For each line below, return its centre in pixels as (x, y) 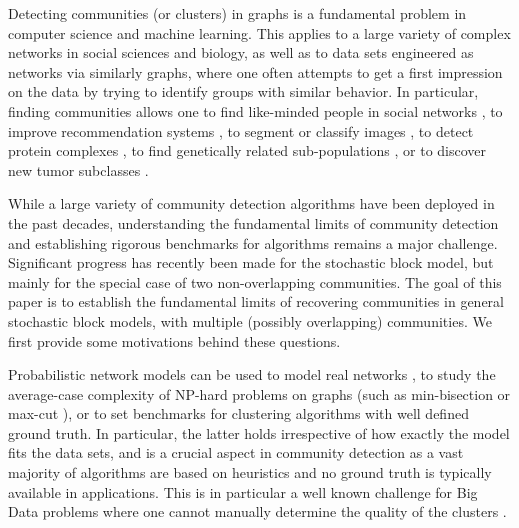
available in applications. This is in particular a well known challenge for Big (243, 491)
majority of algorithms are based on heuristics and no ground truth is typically (250, 472)
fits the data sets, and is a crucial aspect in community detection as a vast (236, 452)
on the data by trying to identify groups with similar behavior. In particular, (243, 91)
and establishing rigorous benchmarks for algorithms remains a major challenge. (253, 242)
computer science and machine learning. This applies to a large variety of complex (259, 32)
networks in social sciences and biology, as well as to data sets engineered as (241, 52)
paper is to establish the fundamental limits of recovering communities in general (256, 301)
